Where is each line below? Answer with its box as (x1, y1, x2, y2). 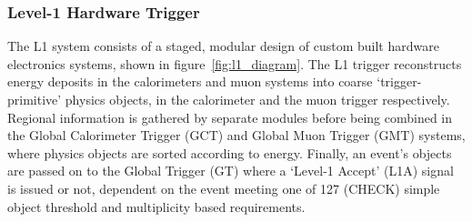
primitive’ (7, 90, 62, 108)
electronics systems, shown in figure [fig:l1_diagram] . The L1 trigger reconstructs (7, 54, 462, 73)
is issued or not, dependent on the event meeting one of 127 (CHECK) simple (7, 178, 440, 197)
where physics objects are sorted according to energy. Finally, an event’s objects (7, 143, 452, 162)
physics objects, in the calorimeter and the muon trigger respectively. (65, 90, 450, 108)
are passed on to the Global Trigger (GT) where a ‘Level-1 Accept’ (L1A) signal (7, 161, 454, 180)
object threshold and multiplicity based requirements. (7, 197, 306, 216)
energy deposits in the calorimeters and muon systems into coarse (7, 72, 373, 91)
